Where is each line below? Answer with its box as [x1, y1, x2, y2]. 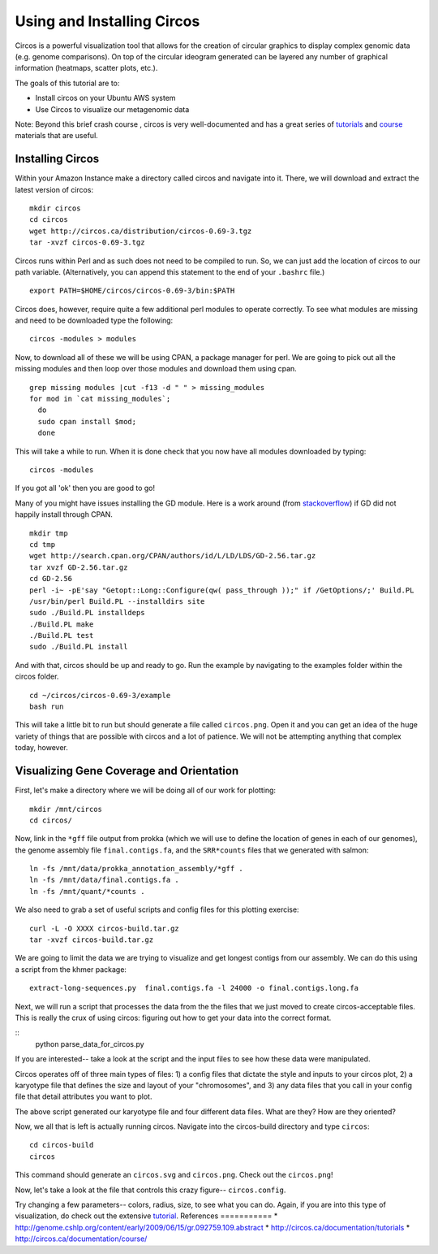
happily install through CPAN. [15, 510, 113, 519]
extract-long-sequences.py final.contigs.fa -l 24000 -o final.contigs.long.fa [29, 983, 359, 993]
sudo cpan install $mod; [37, 417, 137, 426]
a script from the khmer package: [15, 964, 127, 974]
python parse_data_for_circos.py [35, 1039, 145, 1048]
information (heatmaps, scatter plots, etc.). [15, 63, 158, 73]
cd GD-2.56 [29, 574, 73, 584]
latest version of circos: [15, 184, 93, 194]
